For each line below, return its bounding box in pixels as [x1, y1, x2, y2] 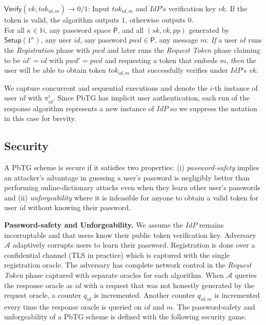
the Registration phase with [4, 45, 90, 55]
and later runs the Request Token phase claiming [107, 45, 260, 55]
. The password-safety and [173, 301, 255, 312]
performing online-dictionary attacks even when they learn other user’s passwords [4, 182, 260, 193]
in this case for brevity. [4, 113, 76, 124]
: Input [88, 3, 110, 13]
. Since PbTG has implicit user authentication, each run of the [53, 92, 250, 103]
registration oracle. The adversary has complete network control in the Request [4, 259, 252, 270]
